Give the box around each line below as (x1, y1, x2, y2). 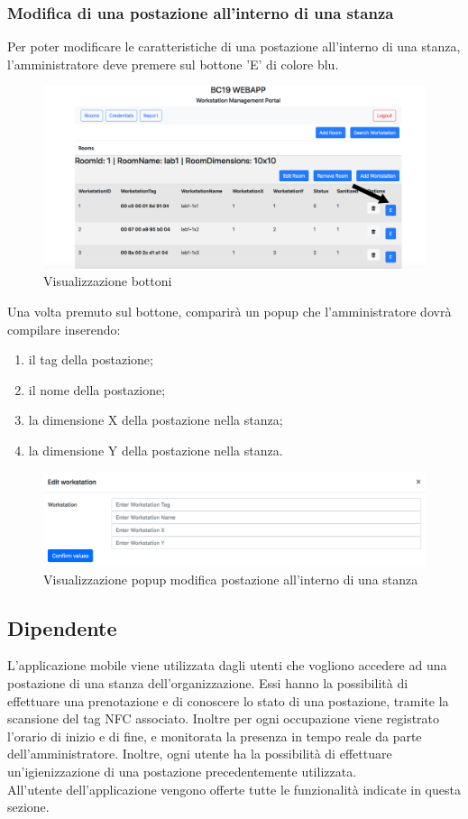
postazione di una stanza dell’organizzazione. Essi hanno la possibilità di (7, 673, 408, 692)
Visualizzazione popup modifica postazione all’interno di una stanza (43, 569, 418, 588)
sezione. (7, 797, 50, 816)
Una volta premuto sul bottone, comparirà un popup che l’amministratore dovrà (7, 302, 452, 321)
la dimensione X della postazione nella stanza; (28, 410, 283, 429)
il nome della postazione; (28, 380, 166, 399)
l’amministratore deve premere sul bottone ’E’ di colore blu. (7, 54, 339, 73)
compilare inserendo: (7, 319, 121, 338)
